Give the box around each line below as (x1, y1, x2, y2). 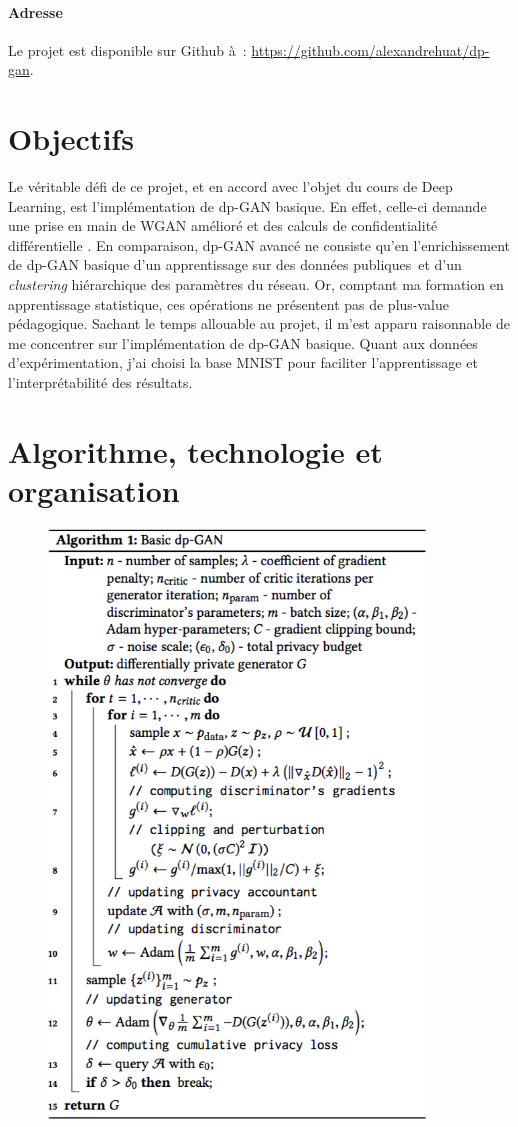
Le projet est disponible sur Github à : (8, 39, 247, 60)
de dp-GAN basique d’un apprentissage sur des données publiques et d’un (8, 254, 462, 275)
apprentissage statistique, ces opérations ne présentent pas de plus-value (8, 293, 449, 314)
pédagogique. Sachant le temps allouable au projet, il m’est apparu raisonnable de (8, 313, 511, 334)
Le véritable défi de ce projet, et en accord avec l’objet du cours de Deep (8, 176, 453, 197)
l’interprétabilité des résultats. (8, 372, 193, 393)
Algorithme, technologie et (8, 430, 383, 471)
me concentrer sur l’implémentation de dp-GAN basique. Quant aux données (8, 332, 478, 353)
